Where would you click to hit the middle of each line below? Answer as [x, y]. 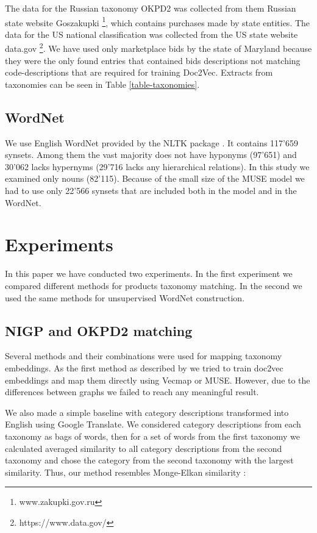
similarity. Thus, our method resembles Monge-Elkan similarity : [126, 472]
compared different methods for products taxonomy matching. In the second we [154, 285]
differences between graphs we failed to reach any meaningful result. [132, 392]
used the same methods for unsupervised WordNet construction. [125, 297]
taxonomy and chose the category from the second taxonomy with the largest [149, 460]
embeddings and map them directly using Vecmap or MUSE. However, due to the [158, 380]
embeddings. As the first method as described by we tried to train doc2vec [144, 367]
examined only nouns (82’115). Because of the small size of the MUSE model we [155, 178]
